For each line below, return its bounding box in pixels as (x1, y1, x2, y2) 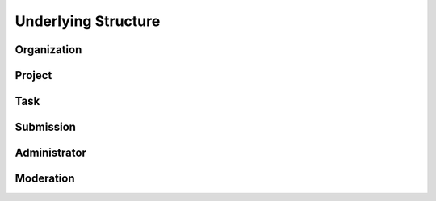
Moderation (15, 172, 75, 186)
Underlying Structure (15, 12, 161, 30)
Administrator (15, 146, 86, 160)
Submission (15, 120, 77, 134)
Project (15, 69, 52, 82)
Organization (15, 43, 82, 57)
